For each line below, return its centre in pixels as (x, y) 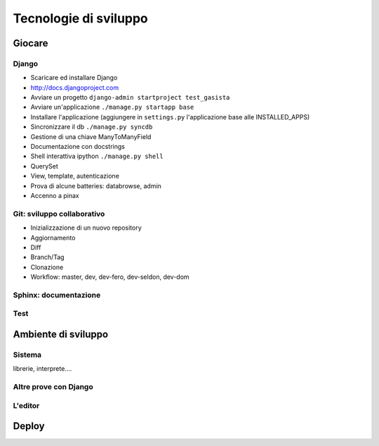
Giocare (31, 43)
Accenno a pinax (55, 196)
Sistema (27, 355)
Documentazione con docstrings (78, 147)
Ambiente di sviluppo (61, 335)
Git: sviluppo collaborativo (59, 214)
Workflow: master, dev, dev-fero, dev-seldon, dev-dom (110, 277)
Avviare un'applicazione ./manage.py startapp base (112, 107)
